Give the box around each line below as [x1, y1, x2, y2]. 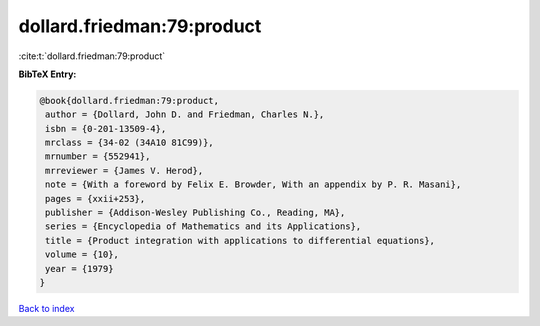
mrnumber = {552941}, [45, 151, 151, 162]
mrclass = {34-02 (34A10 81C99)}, [45, 137, 214, 149]
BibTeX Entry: [18, 68, 77, 80]
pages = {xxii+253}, [45, 193, 146, 204]
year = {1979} [45, 263, 114, 274]
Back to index [18, 302, 75, 314]
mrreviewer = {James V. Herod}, [45, 165, 204, 176]
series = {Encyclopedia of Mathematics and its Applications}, [45, 221, 362, 232]
